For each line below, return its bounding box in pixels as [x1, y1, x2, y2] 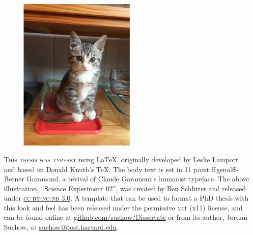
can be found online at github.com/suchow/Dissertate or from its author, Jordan [4, 212, 248, 222]
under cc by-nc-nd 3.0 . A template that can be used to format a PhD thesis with [4, 193, 249, 203]
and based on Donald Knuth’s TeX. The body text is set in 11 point [4, 164, 210, 174]
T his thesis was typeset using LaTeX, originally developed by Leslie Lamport [4, 154, 239, 164]
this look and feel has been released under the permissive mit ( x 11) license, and [4, 202, 243, 212]
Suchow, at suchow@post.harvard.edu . [4, 222, 118, 232]
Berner [4, 174, 25, 184]
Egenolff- [211, 164, 239, 174]
